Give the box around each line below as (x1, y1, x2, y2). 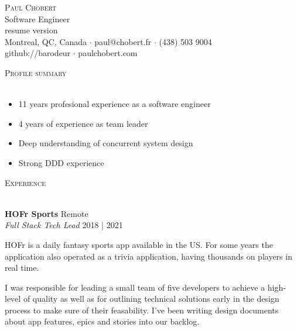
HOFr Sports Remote (5, 207, 88, 219)
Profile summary (5, 66, 67, 78)
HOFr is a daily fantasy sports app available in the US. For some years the (5, 238, 273, 250)
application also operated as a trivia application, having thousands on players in (5, 250, 292, 262)
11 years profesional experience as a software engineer (18, 98, 211, 110)
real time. (5, 261, 39, 274)
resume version (5, 24, 58, 36)
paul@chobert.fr (94, 35, 152, 47)
